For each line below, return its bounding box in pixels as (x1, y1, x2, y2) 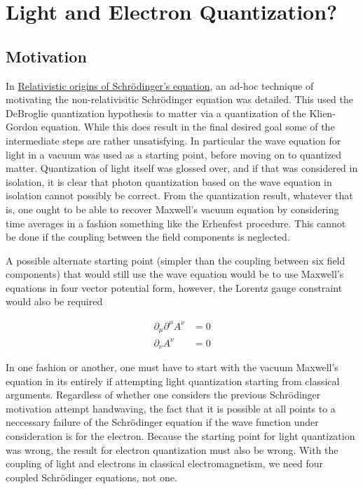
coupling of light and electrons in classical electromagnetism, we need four (6, 456, 324, 471)
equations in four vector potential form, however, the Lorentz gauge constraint (6, 280, 343, 295)
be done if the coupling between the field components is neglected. (6, 229, 290, 244)
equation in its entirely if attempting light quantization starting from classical (6, 373, 340, 388)
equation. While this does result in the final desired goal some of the (41, 119, 335, 134)
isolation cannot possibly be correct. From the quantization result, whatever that (6, 188, 353, 203)
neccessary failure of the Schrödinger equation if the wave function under (6, 415, 319, 429)
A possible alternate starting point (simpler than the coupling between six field (6, 253, 345, 267)
